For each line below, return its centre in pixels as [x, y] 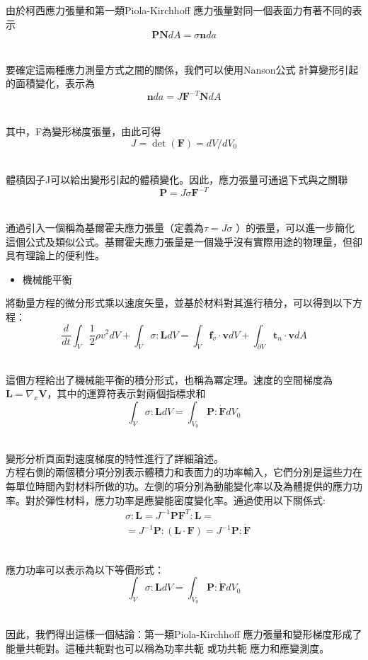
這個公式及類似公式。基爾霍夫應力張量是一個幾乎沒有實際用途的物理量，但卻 [184, 241]
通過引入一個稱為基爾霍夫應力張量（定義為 [105, 227]
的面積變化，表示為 [50, 83]
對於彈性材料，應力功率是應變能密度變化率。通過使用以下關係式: [175, 500]
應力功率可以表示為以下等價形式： [85, 569]
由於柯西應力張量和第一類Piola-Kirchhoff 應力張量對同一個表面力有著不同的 [179, 10]
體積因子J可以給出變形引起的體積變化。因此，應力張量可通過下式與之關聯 [177, 180]
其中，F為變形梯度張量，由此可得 [84, 131]
